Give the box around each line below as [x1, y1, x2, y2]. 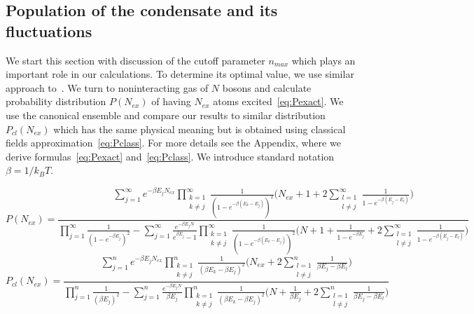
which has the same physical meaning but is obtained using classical [53, 121, 346, 136]
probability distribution [6, 94, 106, 109]
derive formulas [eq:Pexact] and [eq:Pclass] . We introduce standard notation [6, 149, 335, 163]
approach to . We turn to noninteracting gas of [6, 80, 209, 95]
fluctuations [6, 20, 92, 41]
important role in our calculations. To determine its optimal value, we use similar [6, 67, 354, 81]
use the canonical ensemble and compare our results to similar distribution [6, 107, 326, 122]
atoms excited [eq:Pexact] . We [213, 94, 344, 109]
